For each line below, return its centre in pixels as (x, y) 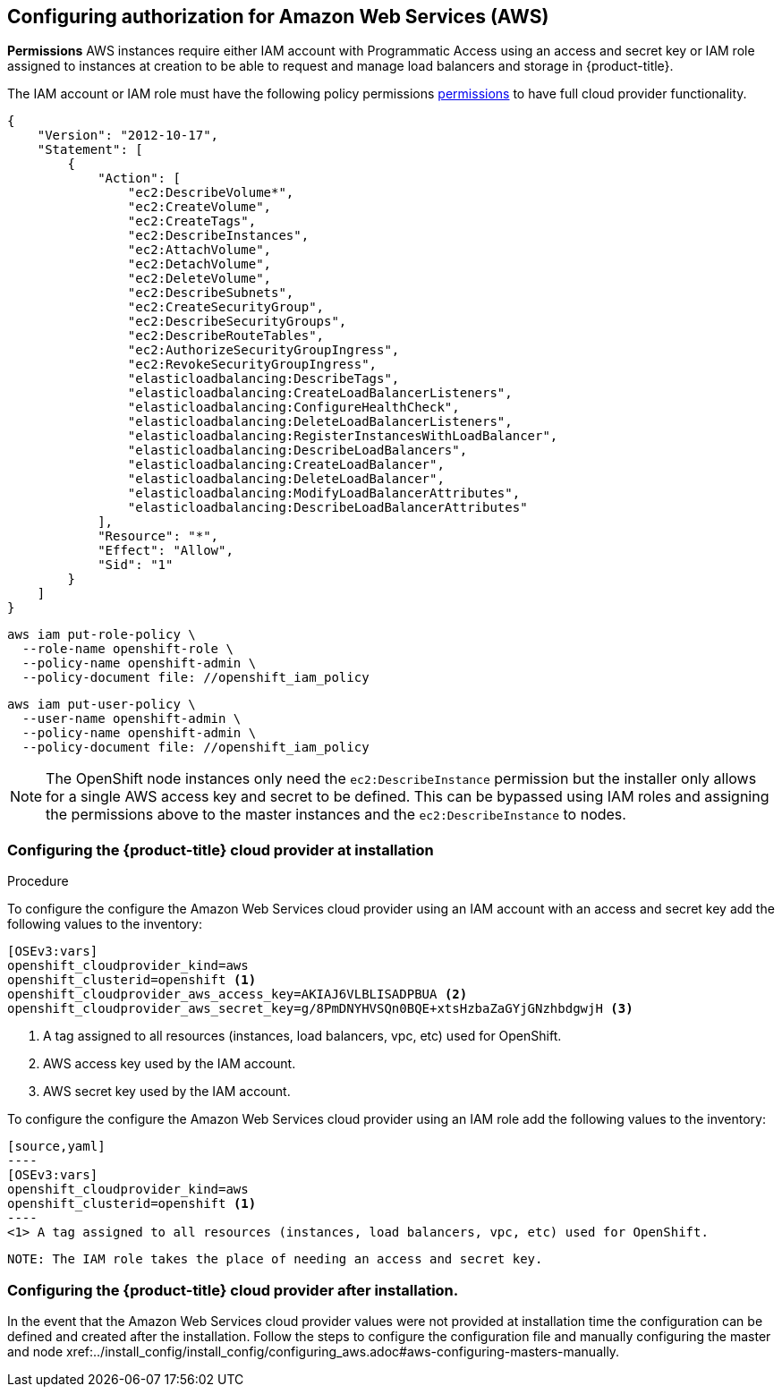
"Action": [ (139, 178)
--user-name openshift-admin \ (132, 719)
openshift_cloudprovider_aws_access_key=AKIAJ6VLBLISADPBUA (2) (238, 994)
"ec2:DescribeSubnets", (211, 293)
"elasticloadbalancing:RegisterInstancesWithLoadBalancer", (343, 436)
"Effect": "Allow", (166, 551)
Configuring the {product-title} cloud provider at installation (221, 850)
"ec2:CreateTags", (192, 221)
